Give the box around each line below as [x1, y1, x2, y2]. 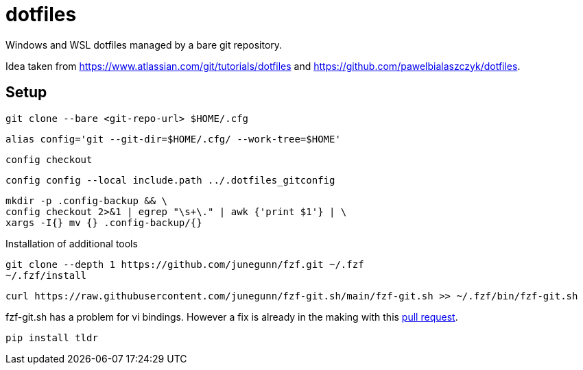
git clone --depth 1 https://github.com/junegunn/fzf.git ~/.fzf [5, 258, 364, 270]
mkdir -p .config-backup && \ [5, 195, 168, 206]
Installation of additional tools [5, 237, 138, 249]
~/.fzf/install [5, 269, 87, 281]
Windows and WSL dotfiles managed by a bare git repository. [5, 38, 283, 51]
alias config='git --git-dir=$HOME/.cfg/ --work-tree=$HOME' [5, 133, 341, 145]
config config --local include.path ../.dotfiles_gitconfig [5, 174, 335, 186]
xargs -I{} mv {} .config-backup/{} [5, 217, 202, 228]
